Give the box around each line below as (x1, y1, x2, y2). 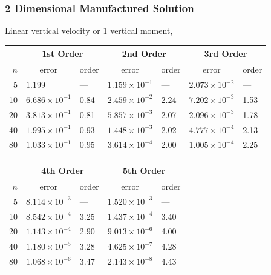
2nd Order (122, 47, 166, 60)
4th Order (41, 164, 84, 176)
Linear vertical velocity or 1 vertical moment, (5, 24, 173, 37)
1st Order (42, 47, 83, 60)
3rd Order (204, 47, 247, 60)
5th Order (122, 164, 166, 176)
